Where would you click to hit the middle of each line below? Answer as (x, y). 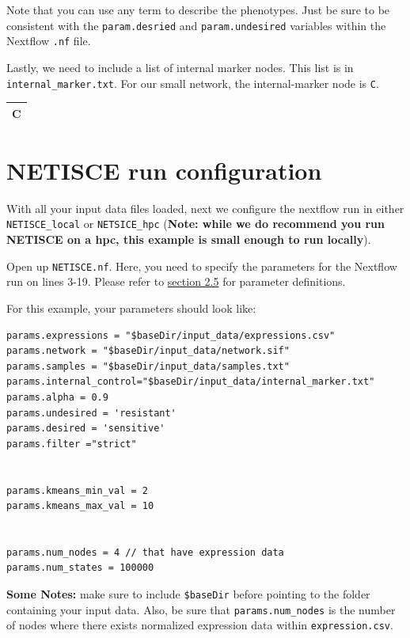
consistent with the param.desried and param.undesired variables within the (196, 25)
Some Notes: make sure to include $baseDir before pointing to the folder (188, 594)
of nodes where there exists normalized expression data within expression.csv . (200, 625)
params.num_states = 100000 (80, 568)
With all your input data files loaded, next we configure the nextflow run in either (205, 208)
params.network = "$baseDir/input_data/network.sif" (148, 351)
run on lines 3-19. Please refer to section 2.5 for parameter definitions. (176, 281)
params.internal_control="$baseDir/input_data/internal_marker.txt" (191, 382)
